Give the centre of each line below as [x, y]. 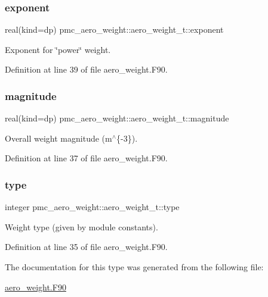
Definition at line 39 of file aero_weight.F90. [86, 69]
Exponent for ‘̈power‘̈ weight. [58, 49]
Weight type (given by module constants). [81, 226]
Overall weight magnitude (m [58, 138]
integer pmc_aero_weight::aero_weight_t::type [92, 207]
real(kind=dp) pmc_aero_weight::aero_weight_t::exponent [114, 29]
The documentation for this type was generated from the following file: [134, 267]
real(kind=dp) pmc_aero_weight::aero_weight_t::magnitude [117, 118]
